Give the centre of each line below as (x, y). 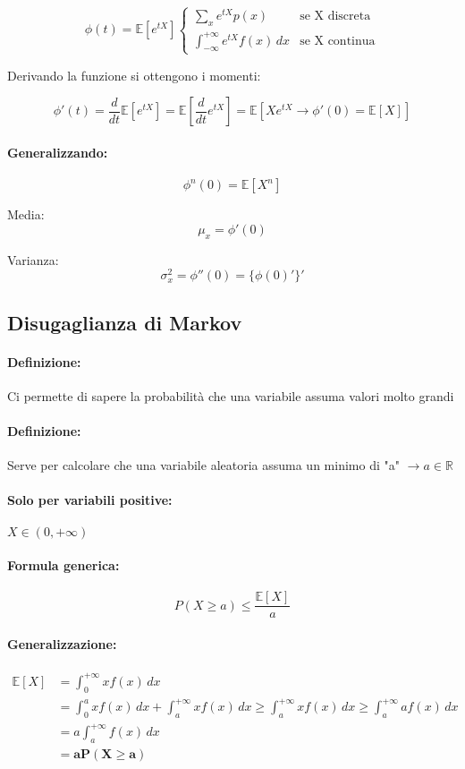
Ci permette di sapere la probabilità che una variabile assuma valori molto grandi (231, 395)
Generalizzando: (58, 152)
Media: (26, 214)
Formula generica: (63, 565)
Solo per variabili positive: (90, 500)
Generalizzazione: (62, 644)
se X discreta (335, 17)
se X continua (338, 41)
